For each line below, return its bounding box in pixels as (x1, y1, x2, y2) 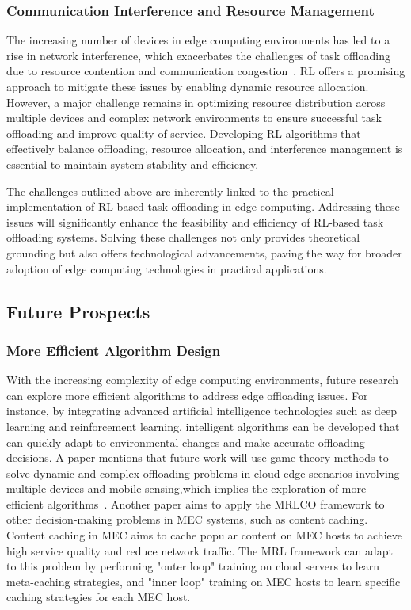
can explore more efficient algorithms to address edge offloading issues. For (6, 387, 368, 403)
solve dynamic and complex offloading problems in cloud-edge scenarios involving (6, 464, 400, 481)
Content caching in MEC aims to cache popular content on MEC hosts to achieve (6, 527, 402, 543)
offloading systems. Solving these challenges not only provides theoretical (6, 229, 360, 246)
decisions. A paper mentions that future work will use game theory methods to (6, 449, 389, 466)
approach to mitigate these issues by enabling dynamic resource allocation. (6, 78, 369, 94)
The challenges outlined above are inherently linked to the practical (6, 182, 334, 199)
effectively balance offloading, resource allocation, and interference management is (6, 140, 403, 157)
